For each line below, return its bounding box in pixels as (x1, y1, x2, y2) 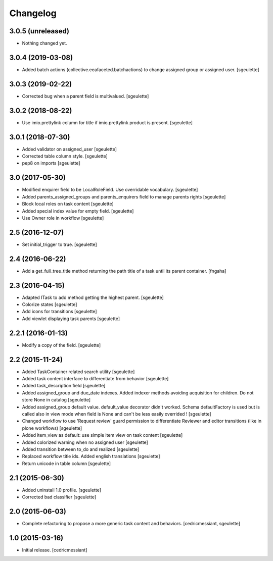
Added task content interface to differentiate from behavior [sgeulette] (22, 376, 169, 382)
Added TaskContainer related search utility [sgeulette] (22, 369, 135, 375)
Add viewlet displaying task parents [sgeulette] (22, 316, 120, 322)
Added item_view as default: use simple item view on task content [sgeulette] (22, 432, 183, 438)
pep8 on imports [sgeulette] (22, 160, 80, 166)
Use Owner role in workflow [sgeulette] (22, 215, 104, 221)
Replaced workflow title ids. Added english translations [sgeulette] (22, 453, 160, 460)
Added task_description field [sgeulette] (22, 383, 106, 389)
